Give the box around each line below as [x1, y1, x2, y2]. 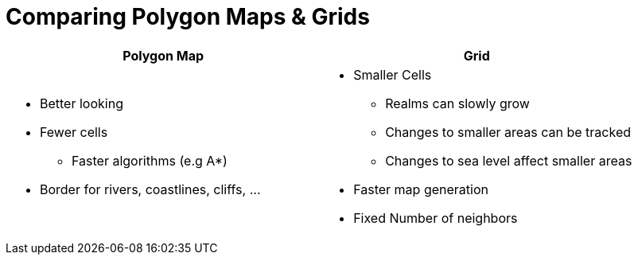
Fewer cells [40, 123, 108, 140]
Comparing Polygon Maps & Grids [6, 3, 370, 30]
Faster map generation [353, 181, 488, 197]
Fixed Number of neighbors [353, 209, 518, 226]
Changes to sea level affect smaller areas [385, 152, 632, 169]
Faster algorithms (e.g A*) [72, 152, 228, 169]
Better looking [40, 95, 123, 111]
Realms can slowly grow [385, 95, 530, 111]
